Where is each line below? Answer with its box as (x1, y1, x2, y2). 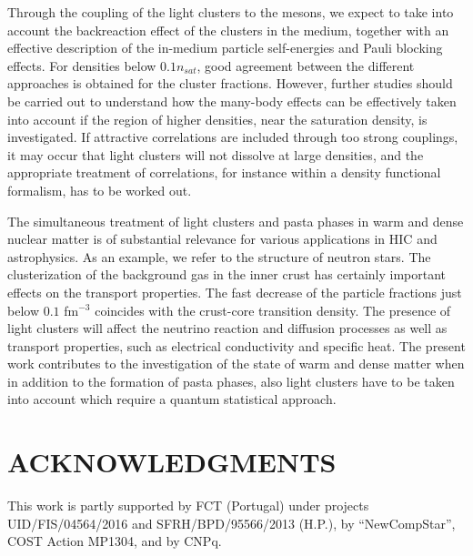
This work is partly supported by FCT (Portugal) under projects (7, 496, 369, 515)
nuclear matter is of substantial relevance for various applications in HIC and (7, 229, 438, 248)
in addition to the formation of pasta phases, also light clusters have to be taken (7, 371, 455, 390)
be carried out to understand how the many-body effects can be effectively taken (7, 91, 457, 110)
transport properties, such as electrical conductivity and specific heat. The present (7, 336, 466, 355)
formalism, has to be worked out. (7, 180, 192, 199)
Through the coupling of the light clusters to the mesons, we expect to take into (7, 3, 454, 21)
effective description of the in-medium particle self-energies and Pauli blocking (7, 38, 443, 57)
